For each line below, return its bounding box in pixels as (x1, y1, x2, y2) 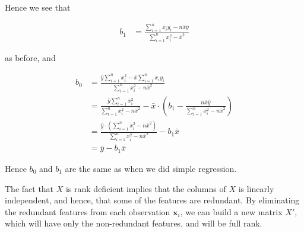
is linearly (238, 182, 274, 194)
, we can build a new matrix (180, 205, 283, 218)
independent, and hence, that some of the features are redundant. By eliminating (5, 194, 300, 206)
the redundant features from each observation (5, 205, 170, 218)
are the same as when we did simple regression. (65, 162, 237, 174)
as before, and (5, 51, 56, 63)
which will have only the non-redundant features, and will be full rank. (5, 217, 262, 229)
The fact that (5, 182, 54, 194)
